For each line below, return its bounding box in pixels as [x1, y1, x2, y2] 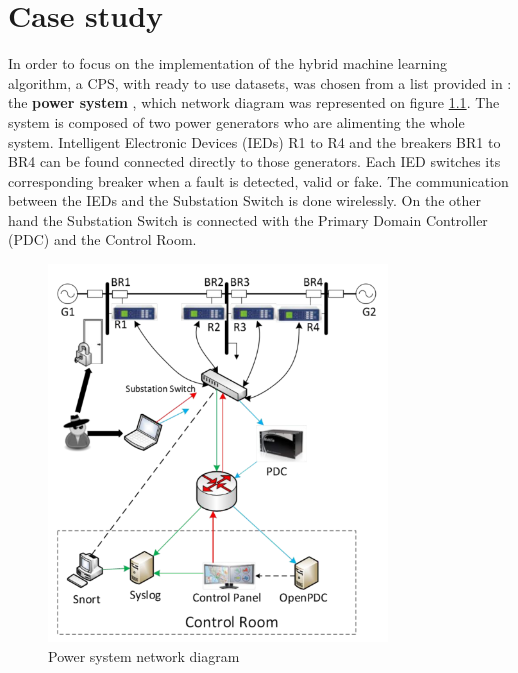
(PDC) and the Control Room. [8, 229, 197, 250]
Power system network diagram [48, 645, 240, 666]
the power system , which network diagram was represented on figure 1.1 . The [8, 92, 500, 113]
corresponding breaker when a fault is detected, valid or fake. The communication [8, 170, 509, 191]
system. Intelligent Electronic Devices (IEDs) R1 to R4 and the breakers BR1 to [8, 131, 501, 152]
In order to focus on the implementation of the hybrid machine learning [8, 53, 447, 74]
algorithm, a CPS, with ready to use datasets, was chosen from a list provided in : [8, 72, 512, 93]
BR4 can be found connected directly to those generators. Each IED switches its [8, 151, 501, 172]
